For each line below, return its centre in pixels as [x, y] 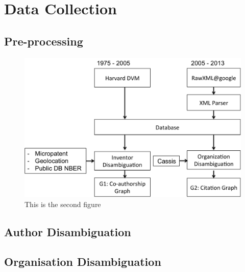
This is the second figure [63, 204]
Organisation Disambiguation [83, 262]
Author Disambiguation [68, 231]
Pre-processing [44, 41]
